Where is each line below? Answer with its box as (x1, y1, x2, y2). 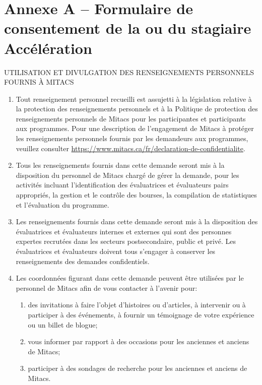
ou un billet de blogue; (28, 319, 98, 330)
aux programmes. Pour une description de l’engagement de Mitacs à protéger (16, 123, 254, 134)
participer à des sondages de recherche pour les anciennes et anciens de (28, 363, 247, 373)
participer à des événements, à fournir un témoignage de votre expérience (28, 309, 254, 319)
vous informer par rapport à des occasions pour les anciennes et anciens (28, 336, 249, 347)
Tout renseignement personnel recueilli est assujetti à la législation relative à (16, 93, 252, 104)
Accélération (4, 37, 92, 58)
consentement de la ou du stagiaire (4, 18, 251, 38)
